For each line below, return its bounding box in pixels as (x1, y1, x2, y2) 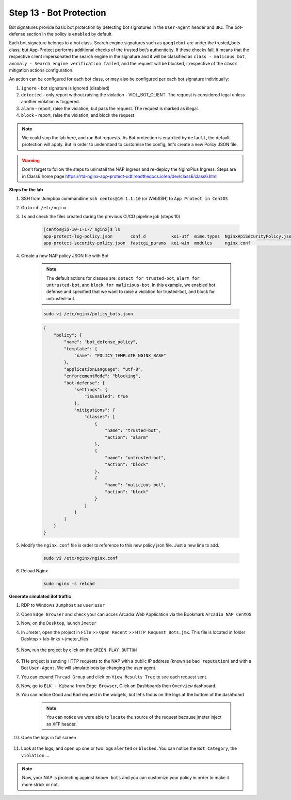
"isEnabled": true (84, 394, 128, 399)
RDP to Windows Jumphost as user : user (21, 602, 105, 608)
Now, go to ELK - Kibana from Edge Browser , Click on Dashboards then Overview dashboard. (21, 683, 217, 689)
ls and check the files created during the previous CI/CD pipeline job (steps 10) (21, 214, 180, 219)
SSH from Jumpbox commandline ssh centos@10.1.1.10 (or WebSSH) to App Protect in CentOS (21, 196, 228, 201)
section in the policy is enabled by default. (26, 31, 113, 36)
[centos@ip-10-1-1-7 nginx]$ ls (43, 227, 121, 232)
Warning (22, 157, 40, 163)
